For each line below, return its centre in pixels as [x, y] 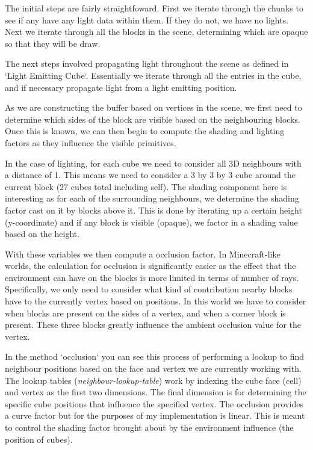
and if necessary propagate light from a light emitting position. [121, 87]
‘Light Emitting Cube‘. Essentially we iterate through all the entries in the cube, [153, 75]
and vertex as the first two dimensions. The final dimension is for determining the [156, 392]
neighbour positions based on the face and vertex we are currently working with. [153, 368]
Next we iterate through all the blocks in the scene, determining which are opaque [156, 32]
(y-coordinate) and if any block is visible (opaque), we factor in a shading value [151, 222]
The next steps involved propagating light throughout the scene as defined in [147, 63]
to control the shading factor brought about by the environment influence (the [149, 427]
